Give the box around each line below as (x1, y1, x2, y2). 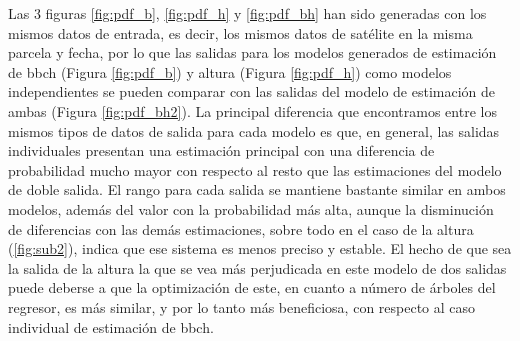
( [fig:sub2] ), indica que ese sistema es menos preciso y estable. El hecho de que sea (8, 238, 512, 259)
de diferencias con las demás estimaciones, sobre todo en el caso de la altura (8, 218, 474, 239)
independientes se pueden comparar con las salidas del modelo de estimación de (8, 81, 496, 102)
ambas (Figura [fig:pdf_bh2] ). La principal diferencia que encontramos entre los (8, 100, 497, 121)
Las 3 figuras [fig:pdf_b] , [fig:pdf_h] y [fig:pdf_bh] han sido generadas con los (8, 3, 487, 23)
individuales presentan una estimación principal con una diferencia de (8, 140, 435, 161)
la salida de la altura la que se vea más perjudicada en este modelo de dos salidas (8, 257, 507, 278)
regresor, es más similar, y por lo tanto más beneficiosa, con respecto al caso (8, 296, 476, 317)
